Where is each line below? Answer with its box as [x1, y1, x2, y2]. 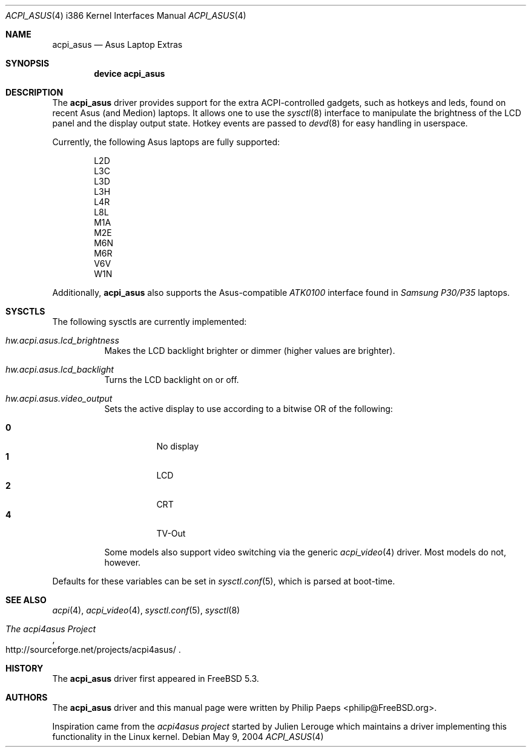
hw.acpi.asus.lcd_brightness [5, 335, 119, 345]
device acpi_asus [94, 68, 165, 79]
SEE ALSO [5, 595, 47, 605]
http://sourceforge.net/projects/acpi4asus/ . [5, 644, 181, 655]
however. [104, 557, 141, 567]
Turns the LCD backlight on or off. [104, 374, 239, 385]
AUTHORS [5, 692, 48, 702]
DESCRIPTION [5, 87, 64, 97]
